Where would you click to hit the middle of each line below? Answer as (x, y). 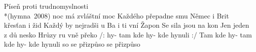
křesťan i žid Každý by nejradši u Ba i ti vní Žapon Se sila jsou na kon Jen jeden (127, 25)
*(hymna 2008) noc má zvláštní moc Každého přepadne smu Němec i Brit (117, 15)
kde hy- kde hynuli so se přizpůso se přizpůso (72, 44)
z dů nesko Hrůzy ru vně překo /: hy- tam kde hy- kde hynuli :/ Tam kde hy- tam (128, 34)
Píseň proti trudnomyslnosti (46, 6)
